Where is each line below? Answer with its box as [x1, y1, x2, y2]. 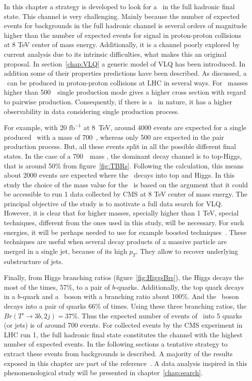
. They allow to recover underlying [136, 246, 238, 256]
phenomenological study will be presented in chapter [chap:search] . [4, 367, 203, 378]
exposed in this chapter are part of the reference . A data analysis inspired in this [4, 358, 247, 368]
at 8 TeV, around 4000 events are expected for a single [83, 122, 247, 133]
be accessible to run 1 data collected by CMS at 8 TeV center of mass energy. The [4, 189, 248, 199]
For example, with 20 [4, 122, 67, 133]
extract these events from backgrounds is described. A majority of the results [4, 348, 233, 358]
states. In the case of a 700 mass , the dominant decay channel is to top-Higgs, [4, 150, 242, 161]
